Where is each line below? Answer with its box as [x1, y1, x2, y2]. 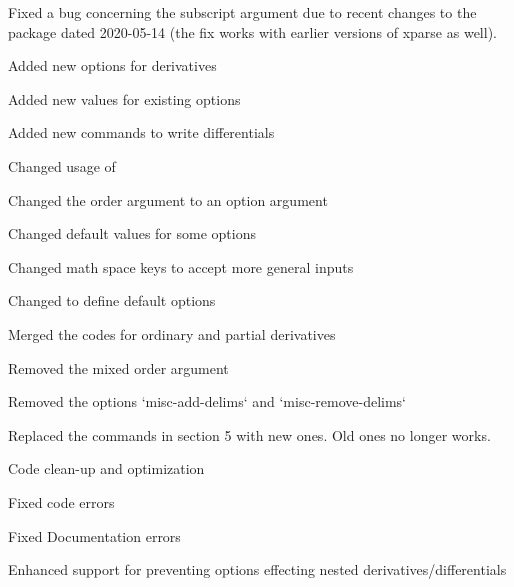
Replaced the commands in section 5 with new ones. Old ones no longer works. [8, 424, 491, 445]
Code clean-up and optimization [8, 458, 205, 479]
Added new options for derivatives [8, 55, 217, 76]
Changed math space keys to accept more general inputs [8, 256, 354, 277]
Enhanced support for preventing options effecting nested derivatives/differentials [8, 559, 507, 580]
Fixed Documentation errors [8, 525, 181, 546]
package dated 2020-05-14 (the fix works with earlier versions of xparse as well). [8, 21, 497, 42]
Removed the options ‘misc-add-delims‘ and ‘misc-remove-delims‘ [8, 391, 407, 412]
